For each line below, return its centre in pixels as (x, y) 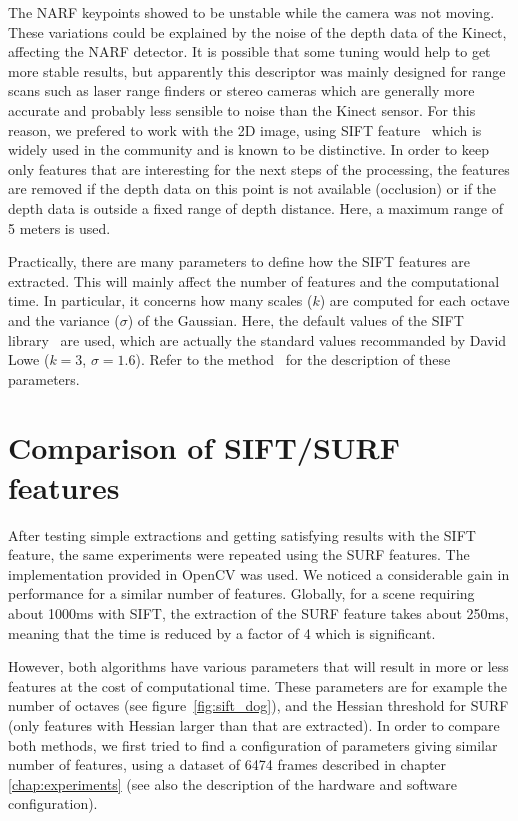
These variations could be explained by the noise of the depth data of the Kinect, (257, 31)
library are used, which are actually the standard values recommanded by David (257, 339)
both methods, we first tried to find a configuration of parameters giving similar (253, 744)
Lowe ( (29, 359)
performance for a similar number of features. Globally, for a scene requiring (241, 593)
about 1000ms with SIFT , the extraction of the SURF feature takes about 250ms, (258, 612)
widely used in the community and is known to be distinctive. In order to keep (248, 149)
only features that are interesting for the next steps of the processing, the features (259, 168)
